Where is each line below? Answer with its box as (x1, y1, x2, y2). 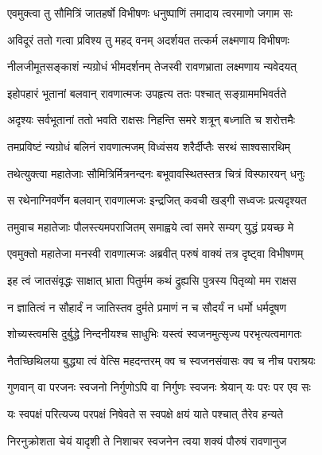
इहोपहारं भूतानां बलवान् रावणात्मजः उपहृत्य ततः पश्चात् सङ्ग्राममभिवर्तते (7, 84, 287, 101)
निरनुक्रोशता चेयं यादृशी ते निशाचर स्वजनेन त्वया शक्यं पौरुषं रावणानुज (7, 432, 287, 449)
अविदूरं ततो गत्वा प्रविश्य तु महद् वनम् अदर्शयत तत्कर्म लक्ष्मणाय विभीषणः (7, 31, 289, 48)
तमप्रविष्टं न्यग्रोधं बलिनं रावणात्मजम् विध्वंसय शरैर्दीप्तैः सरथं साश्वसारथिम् (7, 138, 291, 154)
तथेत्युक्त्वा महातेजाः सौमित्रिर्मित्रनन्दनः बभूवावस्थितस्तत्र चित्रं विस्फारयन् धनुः (7, 165, 305, 181)
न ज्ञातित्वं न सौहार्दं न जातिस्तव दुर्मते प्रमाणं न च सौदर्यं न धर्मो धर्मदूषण (7, 298, 286, 315)
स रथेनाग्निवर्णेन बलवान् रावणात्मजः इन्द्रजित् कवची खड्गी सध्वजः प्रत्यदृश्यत (7, 192, 307, 208)
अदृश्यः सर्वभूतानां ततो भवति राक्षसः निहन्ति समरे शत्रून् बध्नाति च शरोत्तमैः (7, 111, 295, 128)
